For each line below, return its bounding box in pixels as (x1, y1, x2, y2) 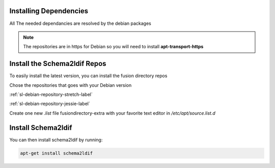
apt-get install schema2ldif (20, 150, 93, 156)
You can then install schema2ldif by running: (9, 137, 103, 143)
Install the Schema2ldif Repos (9, 59, 106, 68)
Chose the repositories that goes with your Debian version (9, 82, 132, 88)
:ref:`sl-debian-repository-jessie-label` (9, 100, 90, 107)
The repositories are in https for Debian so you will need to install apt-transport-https (23, 44, 204, 50)
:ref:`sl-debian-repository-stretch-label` (9, 91, 93, 97)
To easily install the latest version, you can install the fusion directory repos (9, 73, 168, 79)
